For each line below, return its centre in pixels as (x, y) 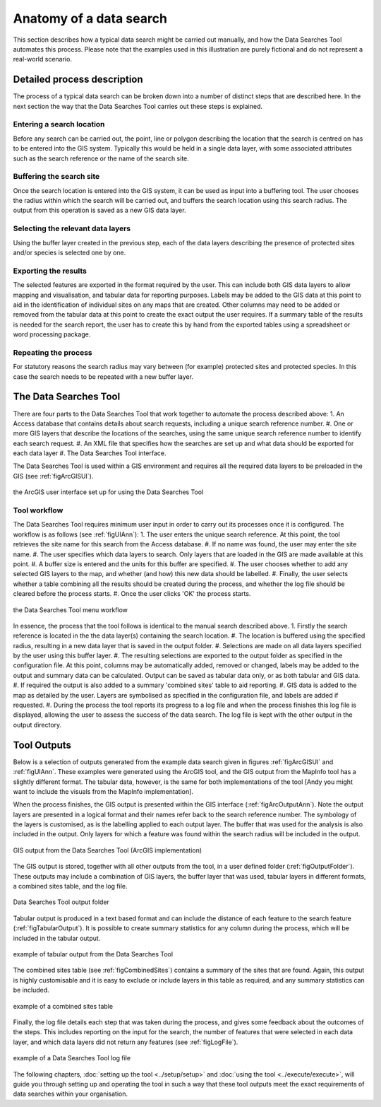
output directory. (37, 725)
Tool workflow (38, 510)
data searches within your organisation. (71, 1094)
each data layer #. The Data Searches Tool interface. (90, 453)
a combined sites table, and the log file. (70, 886)
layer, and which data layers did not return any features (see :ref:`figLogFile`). (126, 1042)
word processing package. (52, 334)
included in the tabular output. (57, 938)
